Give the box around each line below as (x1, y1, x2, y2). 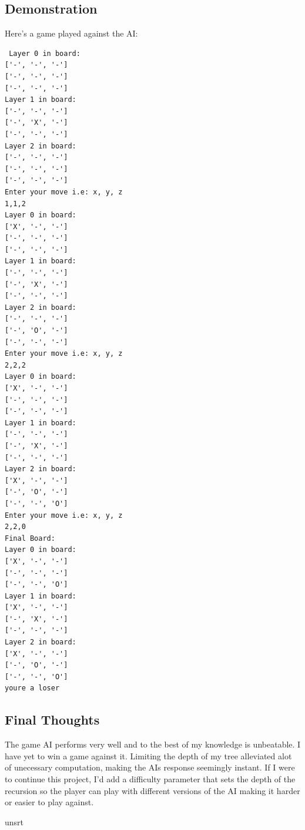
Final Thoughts (5, 710, 100, 729)
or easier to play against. (5, 796, 94, 808)
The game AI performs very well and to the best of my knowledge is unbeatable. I (5, 738, 301, 750)
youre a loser (5, 684, 60, 693)
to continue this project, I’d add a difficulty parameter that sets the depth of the (5, 773, 296, 785)
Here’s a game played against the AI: (5, 27, 138, 39)
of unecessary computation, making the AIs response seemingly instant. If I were (5, 761, 295, 773)
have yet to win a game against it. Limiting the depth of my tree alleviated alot (5, 749, 292, 762)
